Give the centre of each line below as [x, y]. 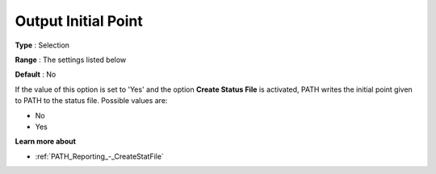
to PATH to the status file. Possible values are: [91, 101]
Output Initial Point [79, 21]
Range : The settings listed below [71, 60]
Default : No [36, 75]
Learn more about [46, 142]
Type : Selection [42, 45]
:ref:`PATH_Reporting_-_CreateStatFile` [100, 156]
